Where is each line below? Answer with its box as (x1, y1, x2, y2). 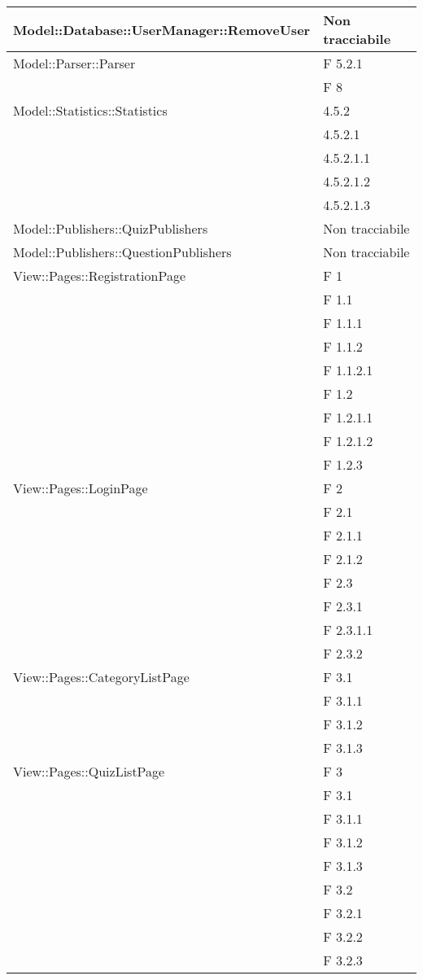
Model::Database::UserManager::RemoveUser (13, 20, 311, 39)
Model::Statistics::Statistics (13, 101, 168, 120)
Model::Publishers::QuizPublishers (13, 219, 208, 238)
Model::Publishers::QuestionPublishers (13, 243, 232, 261)
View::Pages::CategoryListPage (13, 667, 190, 686)
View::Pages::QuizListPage (13, 762, 165, 781)
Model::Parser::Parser (13, 54, 136, 72)
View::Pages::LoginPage (13, 479, 148, 497)
